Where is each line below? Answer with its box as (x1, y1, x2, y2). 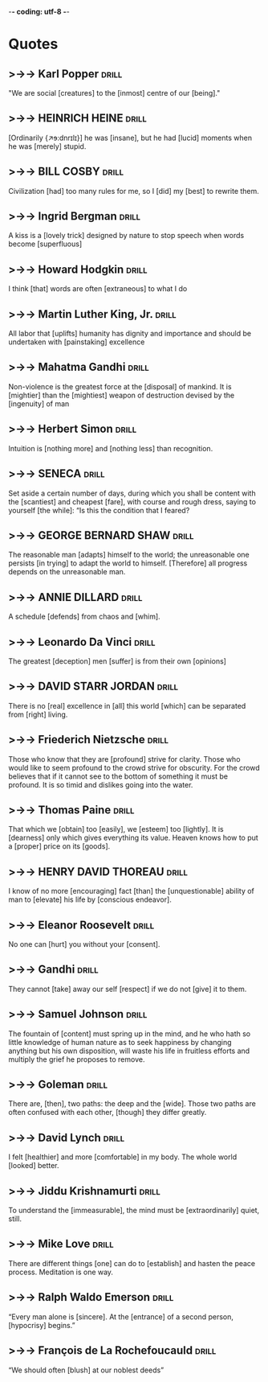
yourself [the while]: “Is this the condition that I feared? (8, 505, 190, 515)
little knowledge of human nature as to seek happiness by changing (8, 1037, 232, 1047)
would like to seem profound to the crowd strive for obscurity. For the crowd (8, 763, 261, 772)
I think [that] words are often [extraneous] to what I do (8, 284, 188, 294)
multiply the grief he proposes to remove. (8, 1054, 145, 1064)
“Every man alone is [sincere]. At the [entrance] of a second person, (8, 1311, 234, 1322)
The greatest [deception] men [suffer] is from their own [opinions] (8, 656, 227, 666)
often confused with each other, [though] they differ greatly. (8, 1108, 207, 1117)
